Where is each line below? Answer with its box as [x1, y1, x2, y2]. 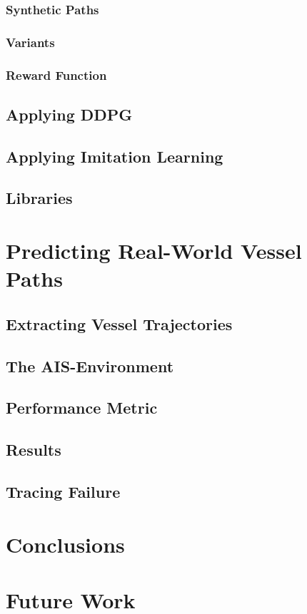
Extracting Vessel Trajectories [6, 312, 233, 334]
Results [6, 439, 61, 461]
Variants [6, 33, 55, 51]
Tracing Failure [6, 480, 121, 502]
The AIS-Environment [6, 354, 174, 377]
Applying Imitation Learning [6, 145, 223, 167]
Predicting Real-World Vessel [6, 236, 302, 265]
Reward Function [6, 66, 107, 83]
